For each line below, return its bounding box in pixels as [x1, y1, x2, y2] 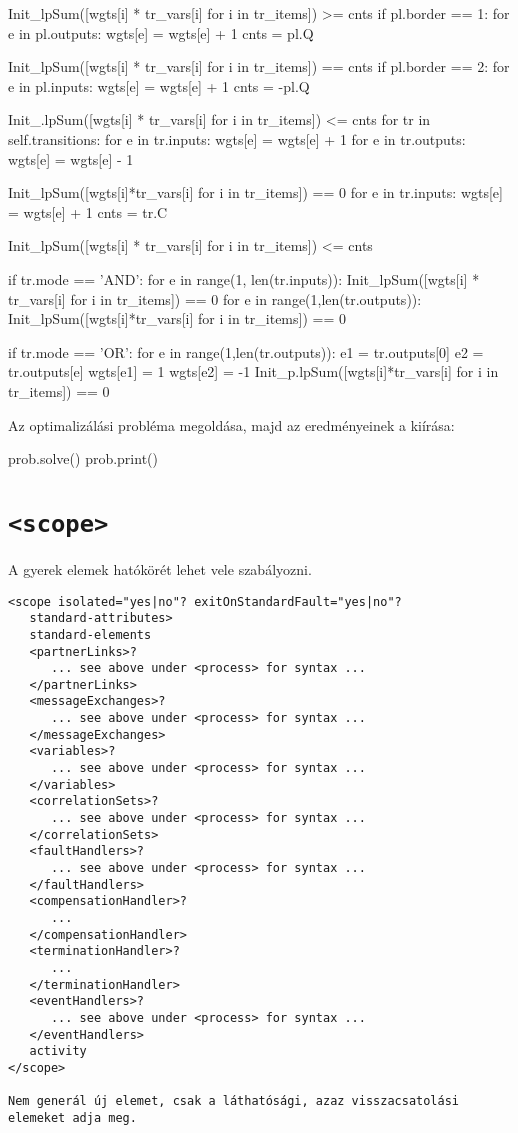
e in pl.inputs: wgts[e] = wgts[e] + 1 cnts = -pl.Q [8, 75, 310, 96]
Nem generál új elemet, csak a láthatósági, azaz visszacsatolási [8, 1094, 460, 1109]
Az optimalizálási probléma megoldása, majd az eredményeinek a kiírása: [8, 414, 455, 435]
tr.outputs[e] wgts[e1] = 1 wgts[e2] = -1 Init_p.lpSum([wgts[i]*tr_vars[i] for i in [8, 361, 499, 382]
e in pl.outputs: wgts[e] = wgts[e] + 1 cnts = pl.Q [8, 22, 314, 43]
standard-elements [29, 627, 152, 642]
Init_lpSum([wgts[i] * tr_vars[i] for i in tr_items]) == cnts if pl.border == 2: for [8, 56, 510, 77]
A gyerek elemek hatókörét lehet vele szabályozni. [8, 558, 312, 579]
